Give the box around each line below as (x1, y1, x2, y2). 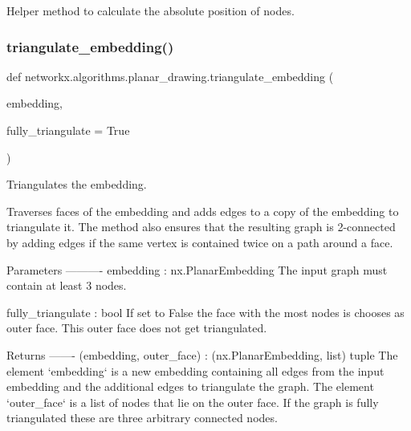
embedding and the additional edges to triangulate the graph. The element (6, 378, 374, 395)
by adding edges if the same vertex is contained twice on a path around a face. (6, 234, 393, 250)
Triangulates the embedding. (6, 176, 147, 193)
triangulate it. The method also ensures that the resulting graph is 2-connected (6, 218, 396, 235)
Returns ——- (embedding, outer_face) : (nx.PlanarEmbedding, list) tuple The (6, 346, 398, 363)
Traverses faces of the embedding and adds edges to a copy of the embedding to (6, 202, 399, 219)
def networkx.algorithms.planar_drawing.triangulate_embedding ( (6, 67, 334, 84)
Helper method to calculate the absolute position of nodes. (6, 2, 295, 18)
